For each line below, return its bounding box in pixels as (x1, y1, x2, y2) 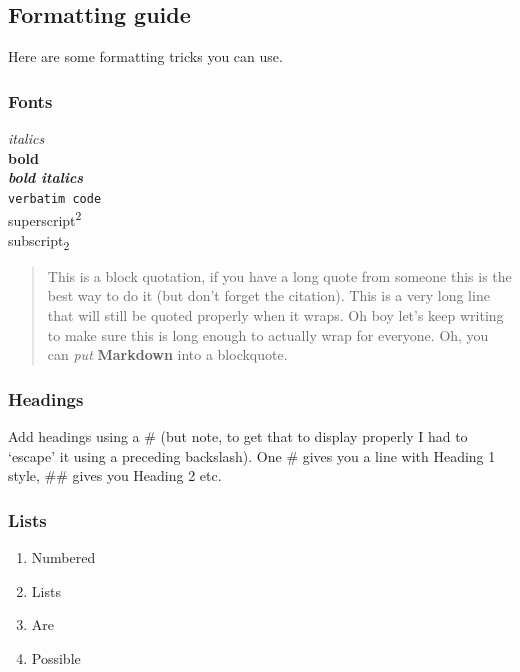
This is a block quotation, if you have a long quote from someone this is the (47, 265, 512, 286)
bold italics (8, 167, 84, 188)
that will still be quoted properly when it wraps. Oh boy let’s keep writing (47, 305, 504, 326)
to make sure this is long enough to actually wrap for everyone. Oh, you (47, 324, 489, 345)
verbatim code (8, 191, 102, 206)
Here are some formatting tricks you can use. (8, 46, 283, 67)
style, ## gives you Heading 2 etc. (8, 465, 222, 486)
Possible (31, 647, 81, 668)
